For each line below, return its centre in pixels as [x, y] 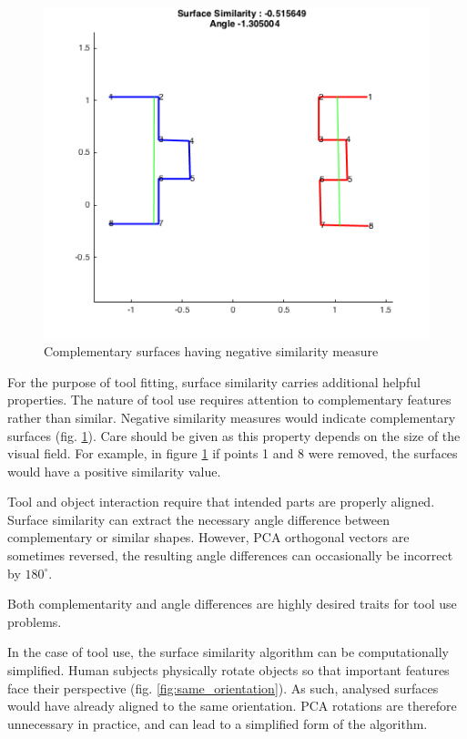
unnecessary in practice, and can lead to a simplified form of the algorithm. [218, 723]
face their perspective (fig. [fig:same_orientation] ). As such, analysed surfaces [223, 688]
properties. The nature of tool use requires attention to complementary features [229, 400]
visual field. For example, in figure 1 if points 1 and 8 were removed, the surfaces [233, 453]
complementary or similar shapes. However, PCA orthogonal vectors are [208, 537]
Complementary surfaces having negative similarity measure [211, 351]
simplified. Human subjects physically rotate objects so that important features [228, 670]
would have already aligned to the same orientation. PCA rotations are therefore [232, 706]
